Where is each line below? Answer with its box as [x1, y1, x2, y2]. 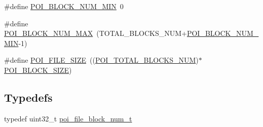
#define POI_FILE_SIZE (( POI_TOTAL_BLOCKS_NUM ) [4, 55, 199, 65]
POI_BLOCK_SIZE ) [4, 64, 72, 75]
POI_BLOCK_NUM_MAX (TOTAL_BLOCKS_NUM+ [4, 28, 187, 38]
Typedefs [4, 89, 53, 105]
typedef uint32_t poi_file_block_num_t [4, 113, 132, 123]
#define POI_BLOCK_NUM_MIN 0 [4, 1, 124, 11]
